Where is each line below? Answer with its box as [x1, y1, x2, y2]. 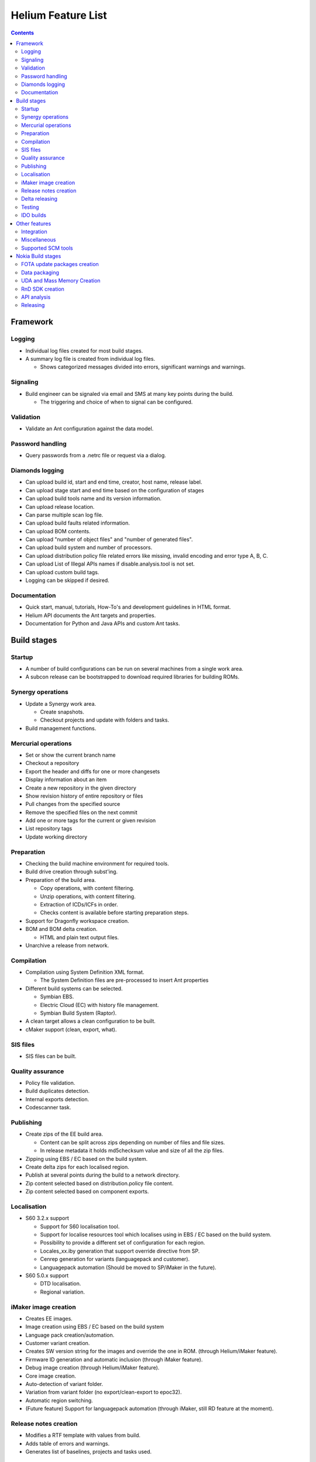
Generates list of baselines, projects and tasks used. [25, 1448, 152, 1456]
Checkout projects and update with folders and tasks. [40, 716, 170, 723]
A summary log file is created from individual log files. [25, 355, 155, 362]
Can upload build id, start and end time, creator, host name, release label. [25, 478, 202, 485]
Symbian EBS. [40, 993, 74, 1000]
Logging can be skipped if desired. [25, 577, 109, 584]
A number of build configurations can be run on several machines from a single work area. [25, 666, 244, 673]
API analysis [21, 294, 51, 301]
